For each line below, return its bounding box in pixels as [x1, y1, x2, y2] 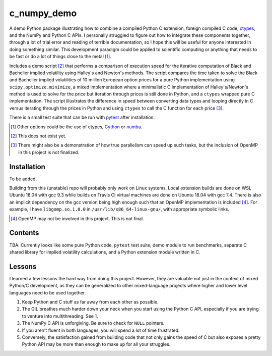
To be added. [9, 176, 37, 182]
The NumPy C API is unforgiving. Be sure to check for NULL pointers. [22, 320, 165, 326]
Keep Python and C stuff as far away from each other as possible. [22, 299, 159, 305]
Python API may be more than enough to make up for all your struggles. [22, 341, 171, 347]
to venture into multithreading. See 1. [22, 313, 98, 319]
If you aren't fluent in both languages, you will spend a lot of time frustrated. [22, 327, 180, 333]
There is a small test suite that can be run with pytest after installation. [9, 114, 155, 121]
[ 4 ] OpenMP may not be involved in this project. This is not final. [11, 215, 145, 222]
